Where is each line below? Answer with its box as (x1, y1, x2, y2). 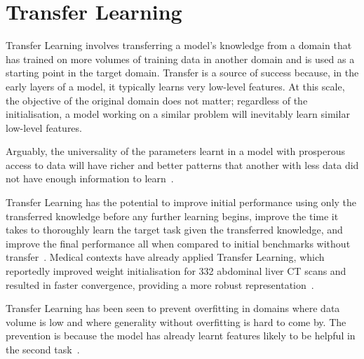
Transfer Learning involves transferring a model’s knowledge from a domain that (6, 38, 352, 53)
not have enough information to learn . (6, 171, 174, 186)
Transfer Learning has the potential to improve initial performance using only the (6, 195, 357, 210)
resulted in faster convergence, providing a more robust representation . (6, 277, 314, 292)
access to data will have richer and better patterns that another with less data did (6, 157, 359, 172)
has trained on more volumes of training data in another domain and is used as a (6, 51, 355, 66)
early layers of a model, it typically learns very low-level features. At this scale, (6, 79, 345, 93)
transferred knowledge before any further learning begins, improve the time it (6, 208, 339, 223)
